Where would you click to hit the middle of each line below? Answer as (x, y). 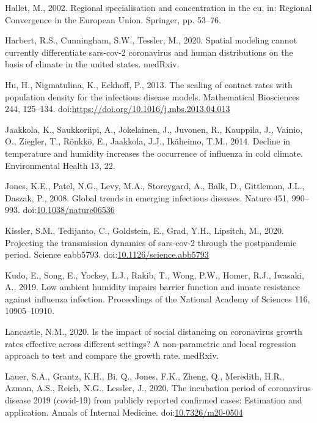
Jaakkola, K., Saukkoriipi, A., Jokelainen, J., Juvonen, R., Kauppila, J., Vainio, (154, 129)
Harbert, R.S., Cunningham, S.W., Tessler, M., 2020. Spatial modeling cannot (151, 40)
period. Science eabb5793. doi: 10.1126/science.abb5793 (107, 254)
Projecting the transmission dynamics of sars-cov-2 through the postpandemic (151, 242)
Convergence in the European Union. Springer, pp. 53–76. (113, 19)
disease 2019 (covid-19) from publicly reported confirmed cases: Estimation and (154, 400)
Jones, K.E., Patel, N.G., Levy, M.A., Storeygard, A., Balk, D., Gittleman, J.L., (155, 186)
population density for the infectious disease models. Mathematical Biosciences (152, 96)
